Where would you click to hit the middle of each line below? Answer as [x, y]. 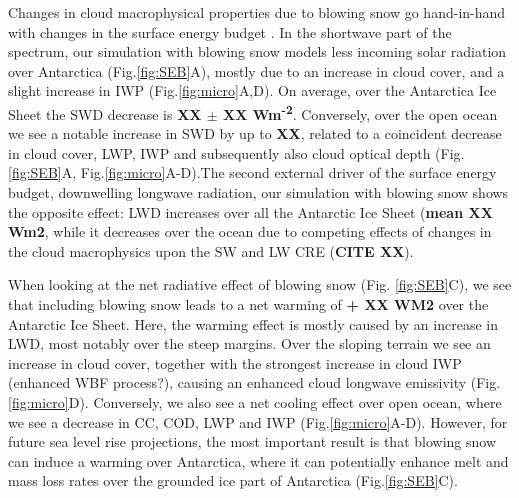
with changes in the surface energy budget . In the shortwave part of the [230, 31]
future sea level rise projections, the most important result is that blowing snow [252, 441]
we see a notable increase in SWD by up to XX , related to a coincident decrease [255, 133]
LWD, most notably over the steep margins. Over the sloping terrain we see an [249, 343]
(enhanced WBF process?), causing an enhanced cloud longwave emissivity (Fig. [254, 382]
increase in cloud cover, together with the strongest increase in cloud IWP [235, 362]
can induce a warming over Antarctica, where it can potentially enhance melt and [258, 460]
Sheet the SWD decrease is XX [105, 113]
